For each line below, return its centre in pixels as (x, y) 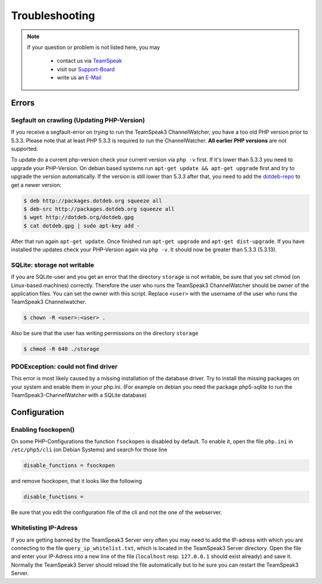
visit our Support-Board (86, 69)
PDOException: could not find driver (64, 366)
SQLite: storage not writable (53, 265)
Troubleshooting (53, 16)
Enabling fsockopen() (43, 429)
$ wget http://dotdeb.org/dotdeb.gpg (79, 217)
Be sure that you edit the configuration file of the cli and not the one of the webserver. (117, 512)
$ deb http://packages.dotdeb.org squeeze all (93, 201)
